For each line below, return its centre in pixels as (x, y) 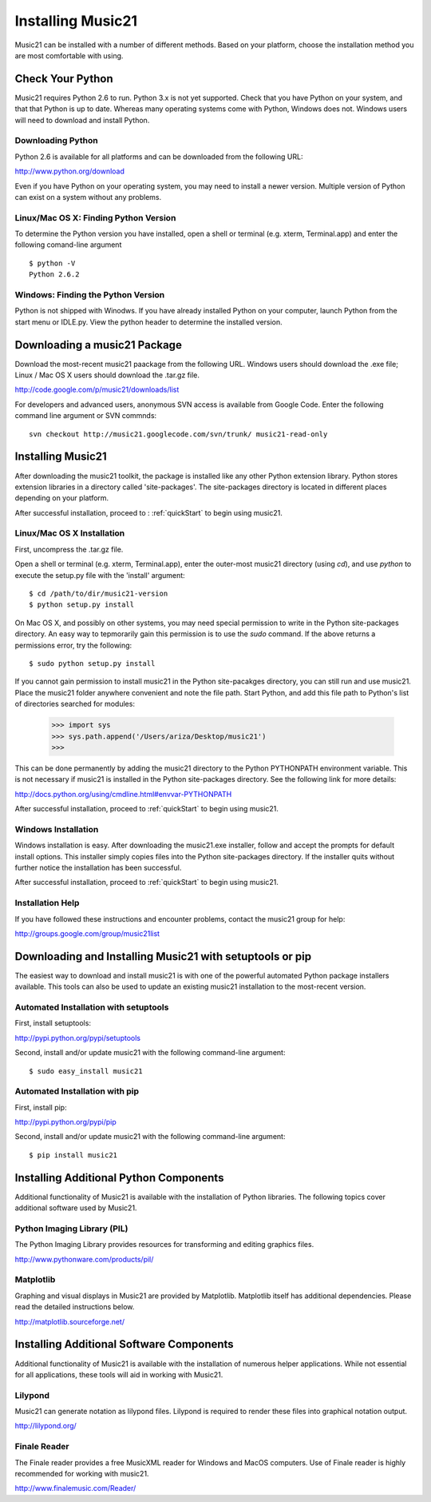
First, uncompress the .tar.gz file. (69, 549)
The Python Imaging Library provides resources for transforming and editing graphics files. (164, 1245)
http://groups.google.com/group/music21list (87, 933)
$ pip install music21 (73, 1155)
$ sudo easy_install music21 (86, 1071)
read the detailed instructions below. (75, 1307)
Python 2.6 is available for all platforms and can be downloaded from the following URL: (159, 157)
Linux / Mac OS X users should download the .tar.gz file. (107, 375)
